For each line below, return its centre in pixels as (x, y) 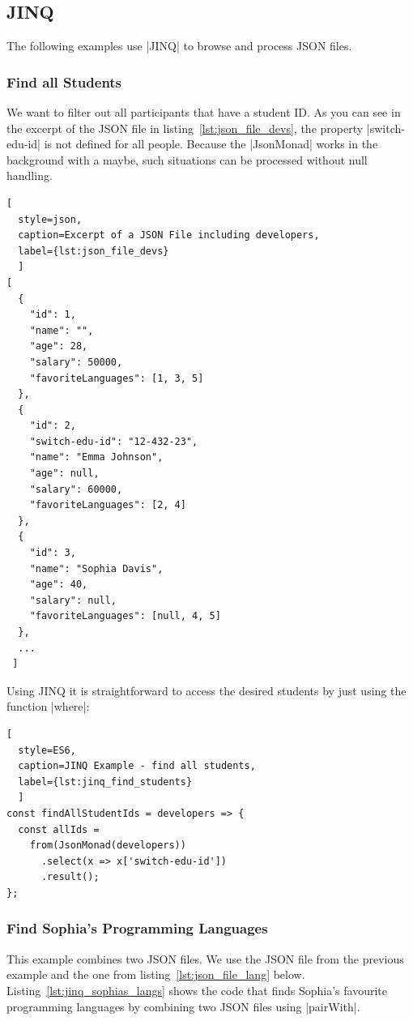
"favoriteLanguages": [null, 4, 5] (125, 616)
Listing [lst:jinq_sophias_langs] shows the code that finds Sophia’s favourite (197, 990)
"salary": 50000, (76, 362)
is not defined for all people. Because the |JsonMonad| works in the (211, 144)
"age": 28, (59, 346)
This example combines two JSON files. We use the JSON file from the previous (205, 958)
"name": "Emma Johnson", (96, 457)
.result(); (70, 877)
